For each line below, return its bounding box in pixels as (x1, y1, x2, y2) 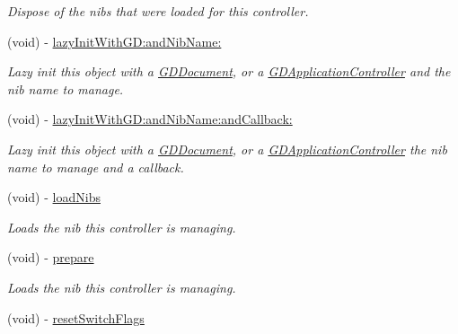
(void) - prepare (7, 248, 94, 267)
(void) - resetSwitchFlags (7, 308, 145, 327)
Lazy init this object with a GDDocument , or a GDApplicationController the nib (7, 139, 447, 158)
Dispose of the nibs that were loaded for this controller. (7, 2, 309, 20)
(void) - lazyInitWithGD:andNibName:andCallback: (7, 110, 293, 128)
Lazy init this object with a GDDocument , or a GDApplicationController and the (7, 62, 451, 81)
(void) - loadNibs (7, 188, 101, 207)
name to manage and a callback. (7, 157, 184, 176)
